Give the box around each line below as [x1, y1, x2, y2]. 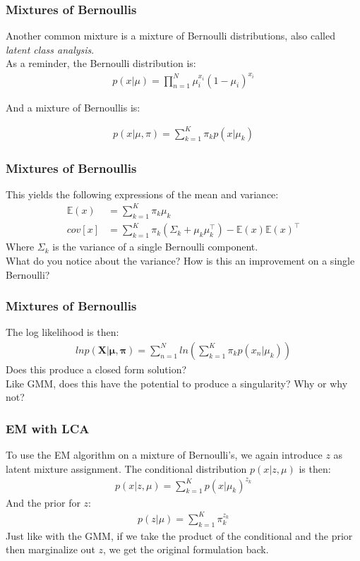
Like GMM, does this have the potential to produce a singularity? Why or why [6, 375, 348, 390]
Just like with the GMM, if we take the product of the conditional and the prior [6, 528, 353, 543]
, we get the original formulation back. [103, 542, 269, 557]
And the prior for [6, 495, 80, 509]
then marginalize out [6, 542, 95, 557]
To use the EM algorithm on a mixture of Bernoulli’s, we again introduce [6, 447, 323, 462]
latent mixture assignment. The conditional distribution [6, 461, 247, 476]
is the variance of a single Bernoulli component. [52, 239, 258, 254]
